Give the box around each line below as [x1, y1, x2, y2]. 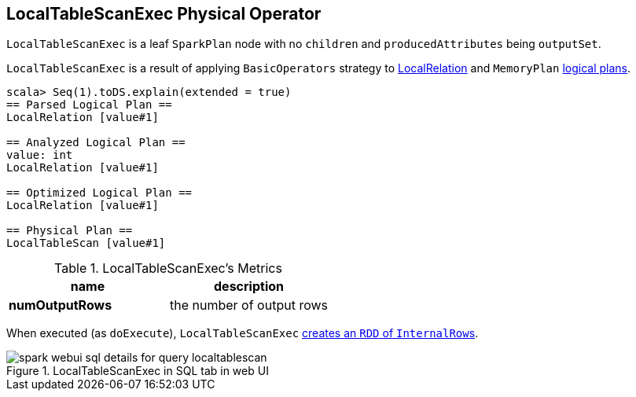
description [214, 278, 284, 295]
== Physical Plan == [6, 224, 133, 237]
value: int [6, 149, 73, 162]
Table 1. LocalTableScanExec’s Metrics [54, 260, 282, 277]
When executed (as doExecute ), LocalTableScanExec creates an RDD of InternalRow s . [6, 326, 479, 340]
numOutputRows [9, 297, 112, 314]
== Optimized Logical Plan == [6, 186, 193, 200]
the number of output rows [170, 297, 328, 314]
